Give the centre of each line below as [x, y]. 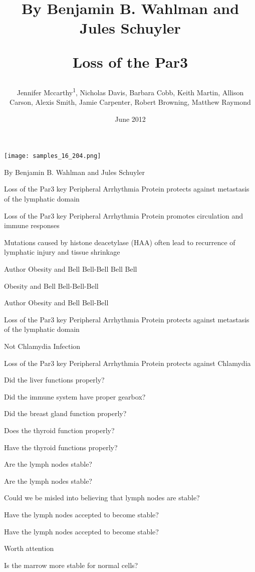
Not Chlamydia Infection [42, 346]
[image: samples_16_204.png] [53, 156]
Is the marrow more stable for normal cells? [71, 565]
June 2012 [130, 119]
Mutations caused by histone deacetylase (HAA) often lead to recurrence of [120, 242]
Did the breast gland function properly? [65, 413]
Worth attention [29, 548]
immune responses [32, 225]
